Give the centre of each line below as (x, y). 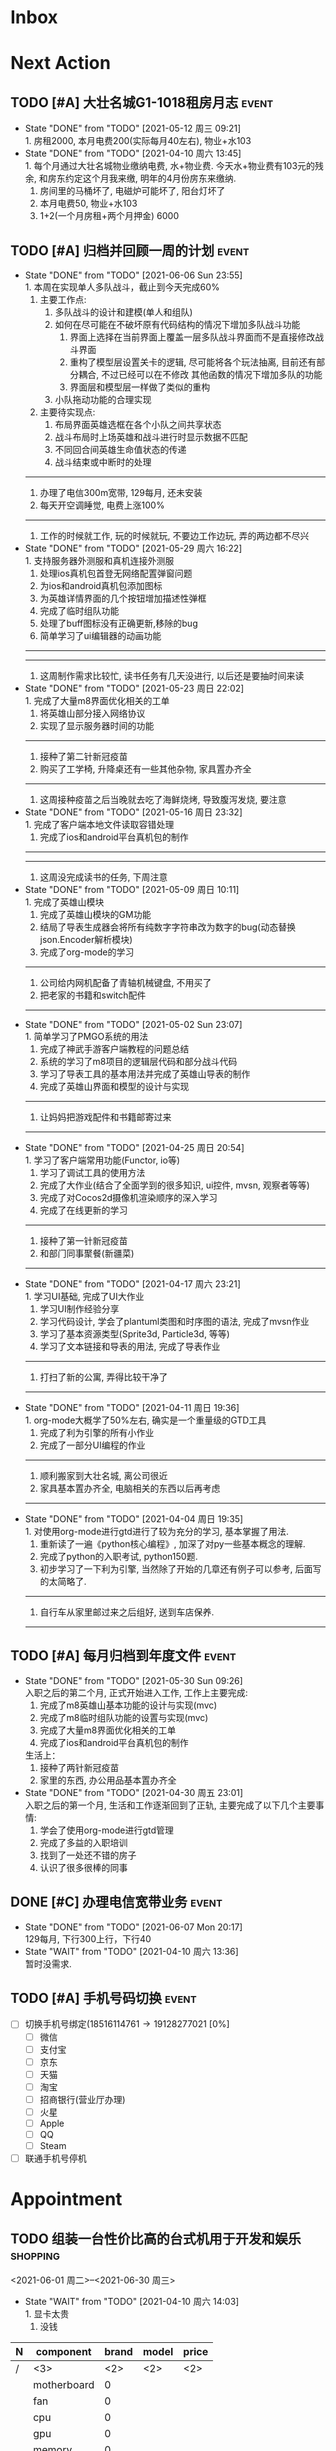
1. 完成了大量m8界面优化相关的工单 (97, 700)
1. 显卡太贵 (47, 2314)
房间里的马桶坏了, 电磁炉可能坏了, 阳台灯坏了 (132, 191)
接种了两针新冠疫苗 (79, 1767)
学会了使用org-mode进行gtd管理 (107, 1830)
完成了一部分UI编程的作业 (92, 1445)
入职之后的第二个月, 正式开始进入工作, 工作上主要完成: (136, 1692)
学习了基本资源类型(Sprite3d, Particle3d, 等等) (134, 1334)
